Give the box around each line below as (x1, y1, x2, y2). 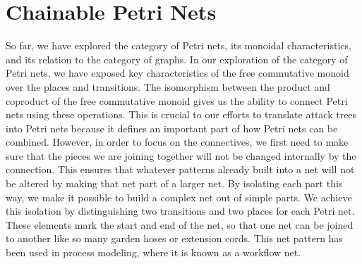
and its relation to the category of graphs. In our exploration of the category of (6, 51, 348, 66)
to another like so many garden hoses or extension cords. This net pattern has (6, 231, 343, 246)
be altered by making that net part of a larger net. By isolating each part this (6, 176, 343, 191)
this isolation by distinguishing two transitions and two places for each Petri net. (6, 203, 355, 218)
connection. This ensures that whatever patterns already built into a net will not (6, 162, 355, 177)
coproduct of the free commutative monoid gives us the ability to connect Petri (6, 93, 348, 108)
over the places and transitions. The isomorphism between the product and (6, 79, 330, 94)
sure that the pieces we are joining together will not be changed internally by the (6, 148, 356, 163)
